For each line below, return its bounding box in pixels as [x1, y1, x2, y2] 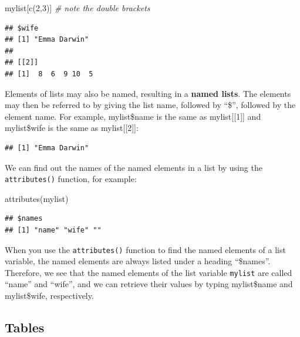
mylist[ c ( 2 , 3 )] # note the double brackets [5, 2, 150, 14]
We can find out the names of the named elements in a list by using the [5, 161, 262, 173]
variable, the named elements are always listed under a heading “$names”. [5, 255, 271, 267]
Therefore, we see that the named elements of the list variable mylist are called [5, 266, 292, 278]
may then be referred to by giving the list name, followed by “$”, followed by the [5, 99, 296, 111]
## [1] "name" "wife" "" [5, 225, 102, 234]
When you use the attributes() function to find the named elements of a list [5, 243, 286, 255]
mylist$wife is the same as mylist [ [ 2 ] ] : [5, 122, 139, 134]
